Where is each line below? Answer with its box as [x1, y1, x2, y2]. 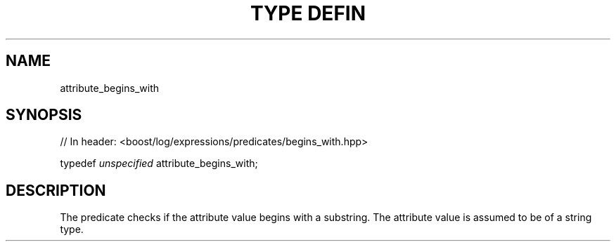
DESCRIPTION [6, 181, 106, 199]
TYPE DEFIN [250, 1, 366, 25]
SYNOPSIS [6, 106, 82, 124]
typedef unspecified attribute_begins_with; [60, 157, 258, 170]
